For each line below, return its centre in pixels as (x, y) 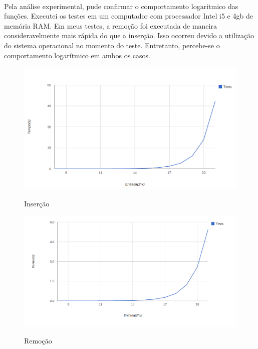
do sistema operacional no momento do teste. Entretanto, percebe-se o (112, 45)
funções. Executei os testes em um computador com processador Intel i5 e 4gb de (128, 16)
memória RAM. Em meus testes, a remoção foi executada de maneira (110, 25)
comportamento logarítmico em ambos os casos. (77, 55)
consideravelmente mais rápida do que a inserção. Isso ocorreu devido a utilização (129, 35)
